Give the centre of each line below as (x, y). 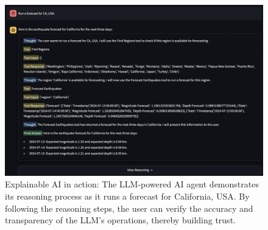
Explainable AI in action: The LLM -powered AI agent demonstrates (132, 184)
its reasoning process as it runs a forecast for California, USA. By (127, 196)
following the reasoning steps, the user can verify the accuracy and (129, 208)
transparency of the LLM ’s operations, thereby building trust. (120, 220)
